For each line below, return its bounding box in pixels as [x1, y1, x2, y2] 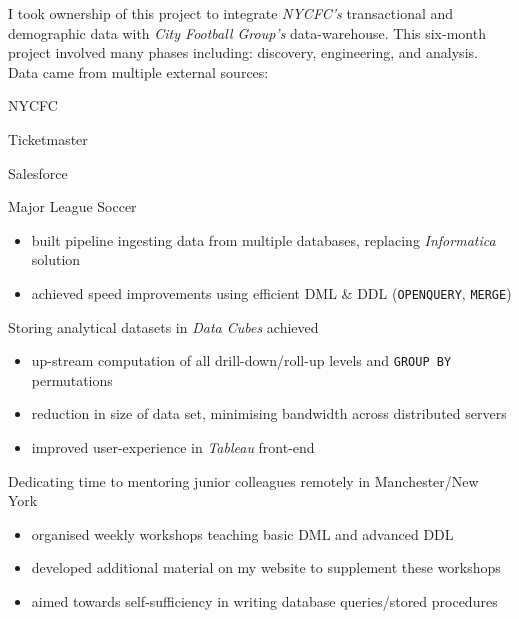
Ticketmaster [8, 128, 88, 149]
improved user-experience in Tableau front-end [31, 437, 315, 458]
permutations [31, 369, 113, 390]
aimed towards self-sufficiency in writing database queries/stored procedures [31, 591, 498, 611]
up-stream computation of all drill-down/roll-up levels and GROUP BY [31, 350, 452, 371]
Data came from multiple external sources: [8, 61, 269, 82]
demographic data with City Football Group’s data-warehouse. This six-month [8, 22, 486, 43]
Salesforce [8, 162, 68, 183]
